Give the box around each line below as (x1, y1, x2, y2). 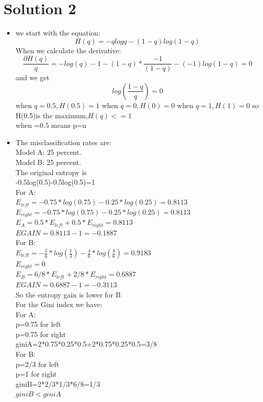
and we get (15, 72, 50, 83)
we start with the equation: (15, 27, 101, 38)
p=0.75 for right (15, 328, 66, 339)
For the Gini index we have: (15, 299, 103, 310)
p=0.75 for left (15, 319, 61, 329)
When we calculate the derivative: (15, 45, 121, 55)
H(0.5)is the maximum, (15, 110, 88, 120)
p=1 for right (15, 368, 57, 379)
